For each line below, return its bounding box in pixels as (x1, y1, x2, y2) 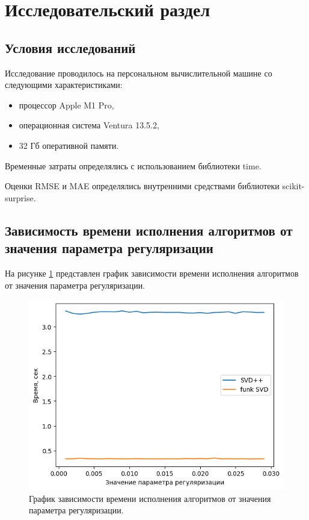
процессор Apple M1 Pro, (19, 98, 114, 111)
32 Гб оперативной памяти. (19, 139, 119, 151)
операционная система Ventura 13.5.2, (19, 119, 159, 131)
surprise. (5, 191, 36, 204)
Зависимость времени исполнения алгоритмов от (5, 221, 293, 239)
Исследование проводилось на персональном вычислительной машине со (5, 66, 272, 79)
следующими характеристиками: (5, 78, 123, 91)
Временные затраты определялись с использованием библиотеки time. (5, 159, 262, 172)
